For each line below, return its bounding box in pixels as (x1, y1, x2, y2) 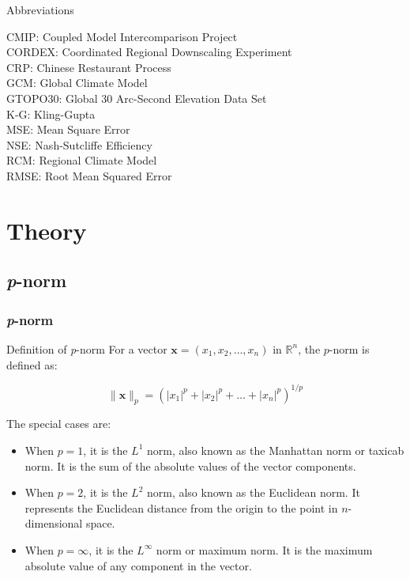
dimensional (24, 515, 83, 532)
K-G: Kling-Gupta (6, 105, 96, 122)
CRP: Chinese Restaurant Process (6, 59, 171, 75)
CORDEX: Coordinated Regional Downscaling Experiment (6, 44, 292, 60)
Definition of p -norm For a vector (6, 340, 167, 357)
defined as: (6, 356, 58, 373)
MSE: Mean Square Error (6, 121, 130, 138)
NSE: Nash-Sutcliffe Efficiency (6, 136, 152, 153)
